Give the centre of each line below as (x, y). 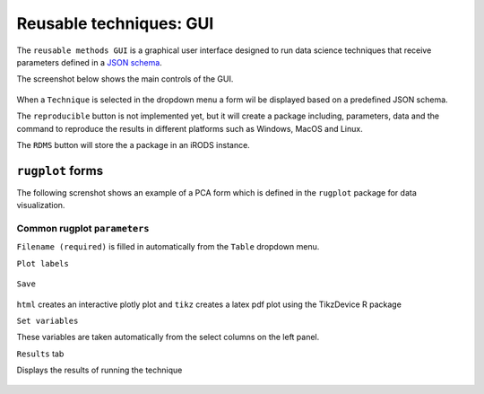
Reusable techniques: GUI (115, 23)
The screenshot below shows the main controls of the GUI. (125, 79)
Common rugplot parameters (83, 228)
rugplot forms (60, 171)
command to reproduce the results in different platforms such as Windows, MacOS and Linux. (190, 128)
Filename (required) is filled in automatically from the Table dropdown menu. (168, 247)
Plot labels (43, 263)
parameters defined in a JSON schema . (90, 62)
